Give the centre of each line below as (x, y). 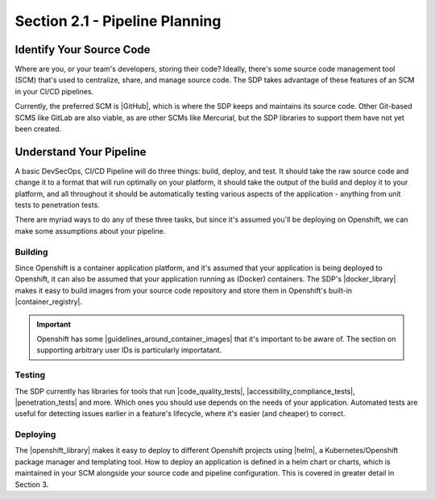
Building (31, 252)
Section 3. (32, 484)
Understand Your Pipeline (81, 152)
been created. (38, 129)
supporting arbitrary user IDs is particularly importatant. (129, 350)
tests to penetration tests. (57, 205)
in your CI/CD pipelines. (54, 91)
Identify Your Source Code (83, 50)
